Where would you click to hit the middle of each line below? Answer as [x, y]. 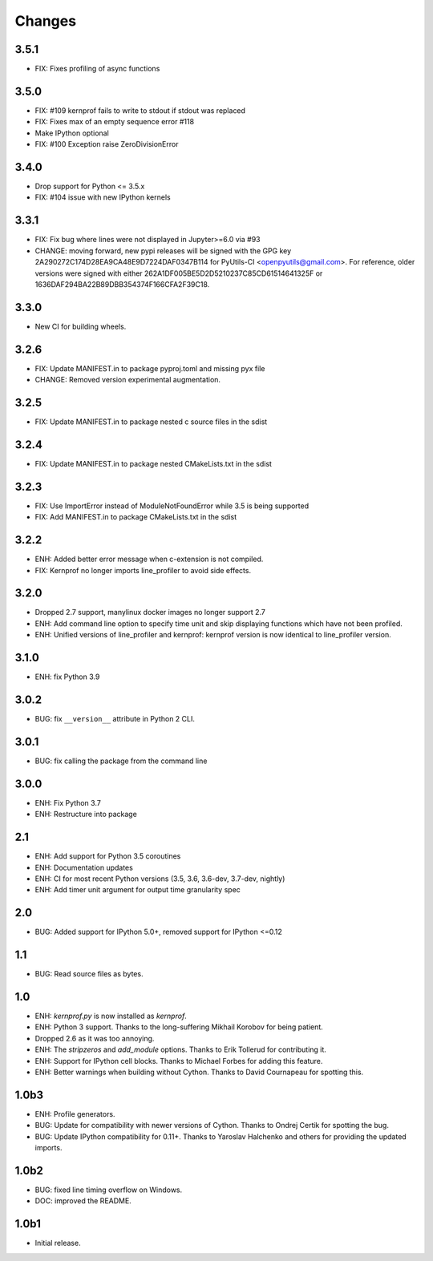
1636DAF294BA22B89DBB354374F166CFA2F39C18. [122, 284]
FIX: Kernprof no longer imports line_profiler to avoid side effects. [143, 570]
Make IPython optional [72, 133]
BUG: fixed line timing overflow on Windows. [109, 1190]
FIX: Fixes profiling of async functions [97, 69]
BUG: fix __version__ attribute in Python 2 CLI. [115, 719]
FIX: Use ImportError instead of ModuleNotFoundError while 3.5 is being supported [172, 506]
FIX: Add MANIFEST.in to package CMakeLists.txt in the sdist [136, 517]
